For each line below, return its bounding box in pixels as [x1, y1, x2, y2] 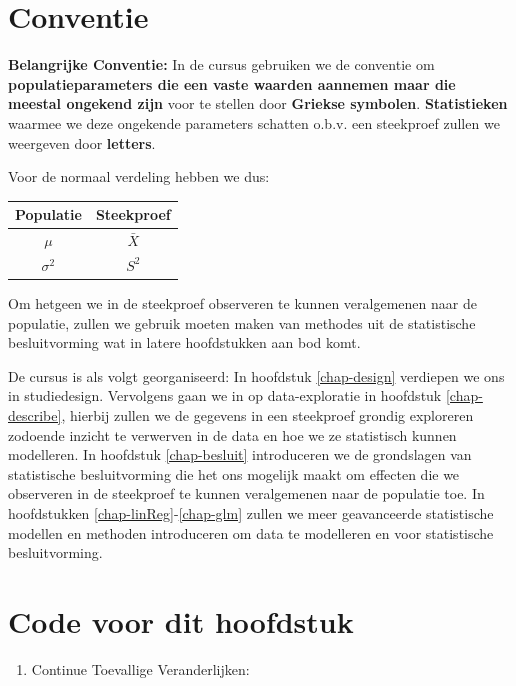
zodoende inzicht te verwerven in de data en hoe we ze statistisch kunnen [8, 424, 457, 445]
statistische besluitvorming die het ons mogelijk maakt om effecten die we [8, 463, 460, 484]
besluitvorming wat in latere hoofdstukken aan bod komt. [8, 332, 361, 353]
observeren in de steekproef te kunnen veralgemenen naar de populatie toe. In [8, 483, 485, 504]
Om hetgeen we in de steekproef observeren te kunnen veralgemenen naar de [8, 292, 477, 313]
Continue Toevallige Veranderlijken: [31, 658, 250, 679]
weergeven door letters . [8, 132, 156, 153]
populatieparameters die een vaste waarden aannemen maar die [8, 73, 456, 94]
